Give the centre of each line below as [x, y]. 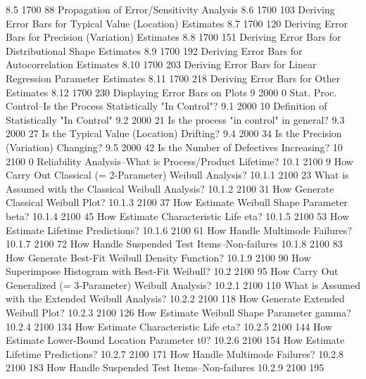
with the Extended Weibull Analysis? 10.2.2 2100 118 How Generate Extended [175, 298]
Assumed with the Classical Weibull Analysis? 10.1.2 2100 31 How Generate [170, 188]
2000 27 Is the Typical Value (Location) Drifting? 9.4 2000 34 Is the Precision [174, 133]
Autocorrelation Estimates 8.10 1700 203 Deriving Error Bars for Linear [161, 64]
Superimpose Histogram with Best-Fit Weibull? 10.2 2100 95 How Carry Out [172, 271]
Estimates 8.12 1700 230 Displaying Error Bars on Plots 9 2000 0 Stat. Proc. [171, 92]
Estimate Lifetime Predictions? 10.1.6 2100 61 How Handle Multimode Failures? [179, 230]
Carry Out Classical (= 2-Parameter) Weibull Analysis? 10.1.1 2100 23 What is [177, 175]
